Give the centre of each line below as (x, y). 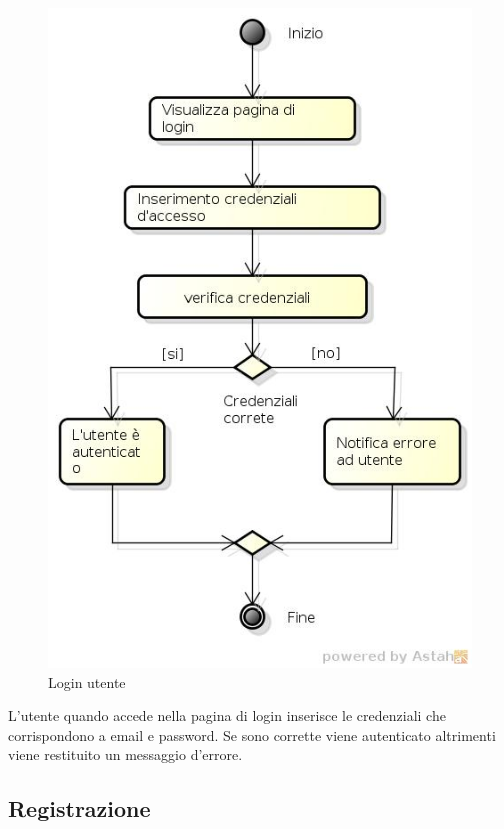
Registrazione (79, 808)
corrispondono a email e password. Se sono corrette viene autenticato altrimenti (252, 734)
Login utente (87, 681)
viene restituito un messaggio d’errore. (125, 754)
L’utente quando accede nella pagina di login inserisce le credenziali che (227, 715)
